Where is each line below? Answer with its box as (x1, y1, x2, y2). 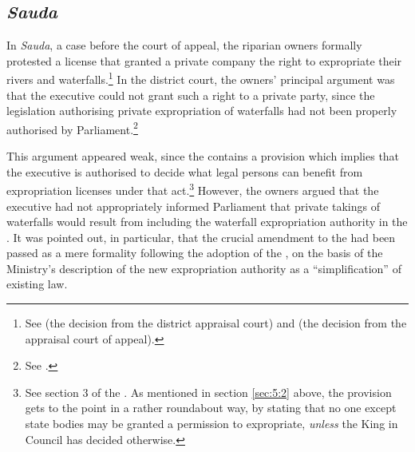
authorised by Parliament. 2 (6, 118, 138, 137)
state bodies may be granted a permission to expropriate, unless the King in (25, 415, 398, 432)
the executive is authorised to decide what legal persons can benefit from (6, 163, 363, 180)
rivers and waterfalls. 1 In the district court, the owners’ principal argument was (6, 69, 395, 88)
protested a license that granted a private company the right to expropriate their (6, 52, 402, 69)
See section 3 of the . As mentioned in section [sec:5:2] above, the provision (25, 383, 392, 400)
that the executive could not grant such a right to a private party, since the (6, 86, 375, 103)
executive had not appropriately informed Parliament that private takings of (6, 197, 380, 214)
